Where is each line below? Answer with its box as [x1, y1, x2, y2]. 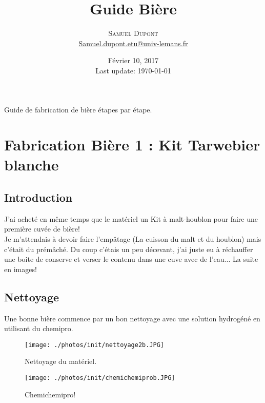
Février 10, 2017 [108, 55, 159, 66]
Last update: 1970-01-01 [95, 65, 171, 75]
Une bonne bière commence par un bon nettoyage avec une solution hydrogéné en [4, 313, 260, 323]
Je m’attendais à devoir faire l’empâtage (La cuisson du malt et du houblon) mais [4, 234, 261, 244]
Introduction [4, 189, 73, 205]
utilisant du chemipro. [4, 323, 73, 334]
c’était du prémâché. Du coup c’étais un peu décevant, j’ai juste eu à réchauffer [4, 243, 253, 254]
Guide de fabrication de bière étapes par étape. [4, 104, 152, 114]
